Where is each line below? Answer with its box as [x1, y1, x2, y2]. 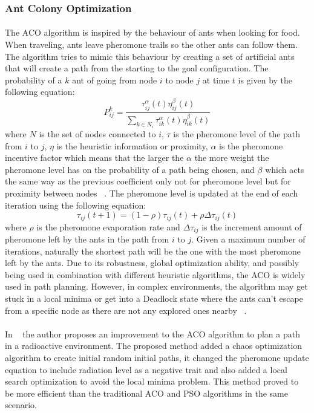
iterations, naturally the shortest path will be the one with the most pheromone [5, 244, 301, 257]
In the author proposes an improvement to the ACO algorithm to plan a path [5, 327, 300, 340]
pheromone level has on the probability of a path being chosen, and [5, 163, 255, 175]
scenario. [5, 398, 38, 411]
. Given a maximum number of [191, 233, 306, 246]
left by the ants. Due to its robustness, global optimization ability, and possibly [5, 256, 299, 269]
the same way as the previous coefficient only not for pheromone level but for [5, 175, 291, 187]
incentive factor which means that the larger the [5, 151, 184, 164]
